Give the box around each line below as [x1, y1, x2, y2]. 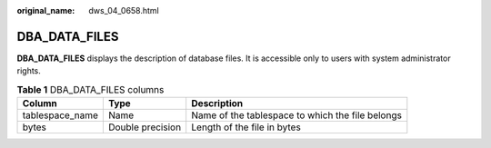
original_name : [16, 5, 75, 15]
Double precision [107, 121, 182, 133]
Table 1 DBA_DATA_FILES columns [16, 83, 165, 95]
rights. [16, 65, 41, 76]
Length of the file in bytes [191, 121, 302, 133]
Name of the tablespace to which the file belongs [191, 109, 402, 122]
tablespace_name [22, 109, 99, 122]
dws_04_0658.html [88, 5, 159, 15]
